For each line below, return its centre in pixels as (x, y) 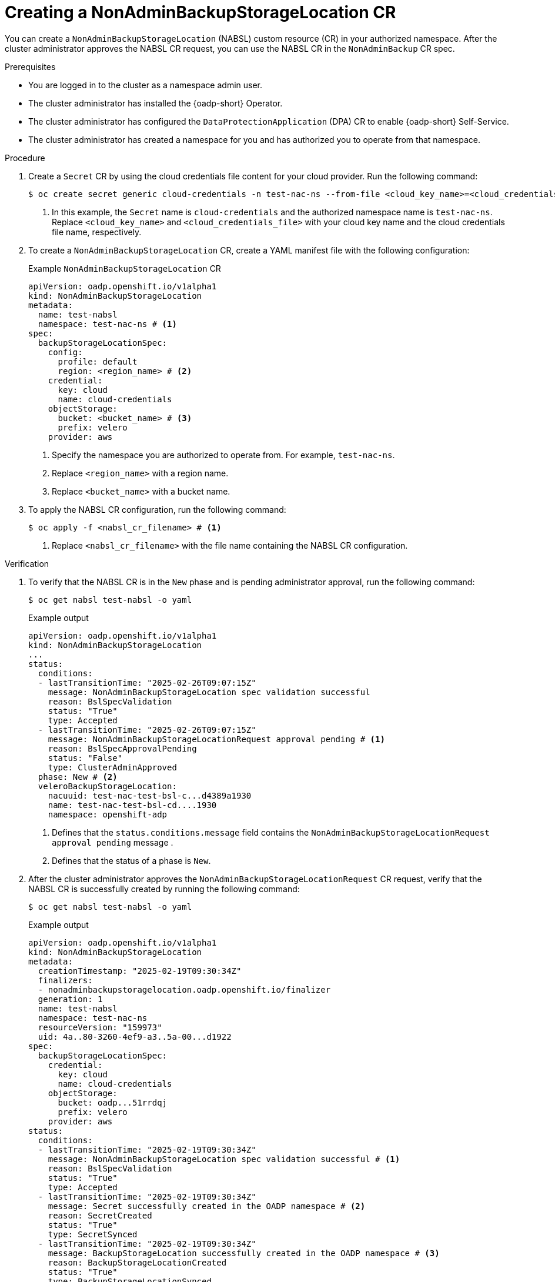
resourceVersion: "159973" (100, 1027)
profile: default (98, 361)
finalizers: (65, 980)
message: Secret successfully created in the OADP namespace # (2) (207, 1206)
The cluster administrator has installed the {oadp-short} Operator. (156, 103)
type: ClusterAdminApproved (112, 767)
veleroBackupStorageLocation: (107, 786)
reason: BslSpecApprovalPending (122, 748)
